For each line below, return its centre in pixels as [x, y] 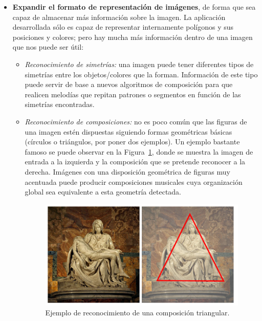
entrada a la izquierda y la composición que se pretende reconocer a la [135, 162]
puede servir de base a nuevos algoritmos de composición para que [129, 84]
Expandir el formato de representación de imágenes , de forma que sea [134, 7]
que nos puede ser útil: [48, 47]
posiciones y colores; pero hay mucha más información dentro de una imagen [133, 37]
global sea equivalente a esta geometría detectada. [103, 192]
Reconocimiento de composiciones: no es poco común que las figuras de [136, 121]
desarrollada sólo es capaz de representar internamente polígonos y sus [123, 27]
